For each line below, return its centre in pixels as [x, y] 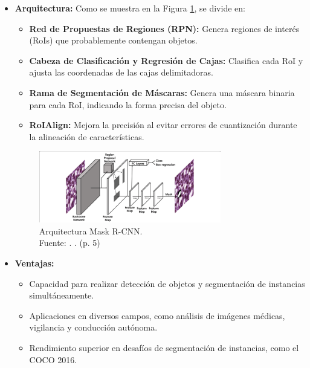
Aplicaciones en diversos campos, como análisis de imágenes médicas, [157, 315]
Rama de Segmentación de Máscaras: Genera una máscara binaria [162, 92]
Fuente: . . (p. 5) [69, 243]
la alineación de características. [87, 136]
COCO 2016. [53, 359]
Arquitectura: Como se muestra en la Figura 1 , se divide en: [130, 8]
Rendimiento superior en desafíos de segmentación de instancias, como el [164, 348]
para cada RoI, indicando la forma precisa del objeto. [128, 104]
